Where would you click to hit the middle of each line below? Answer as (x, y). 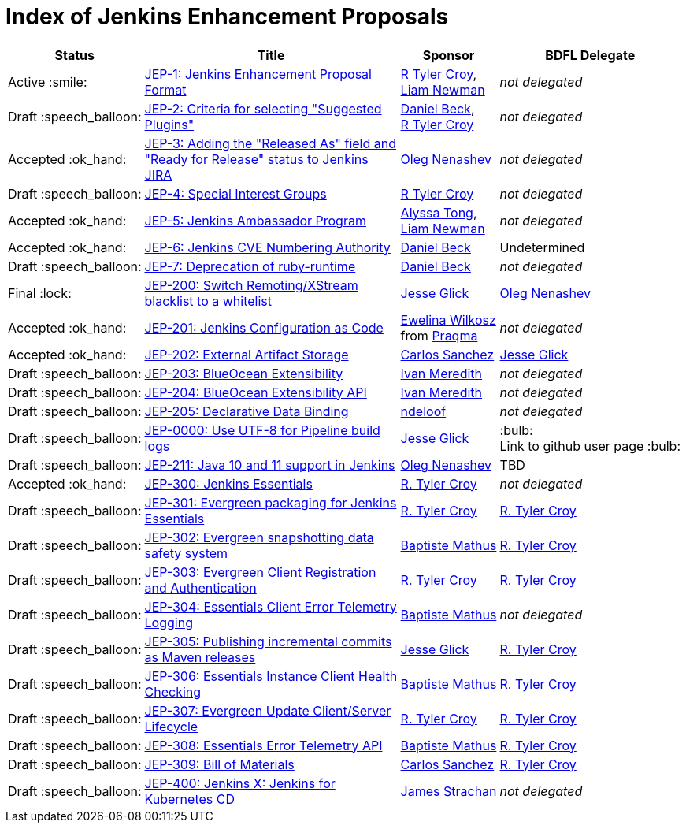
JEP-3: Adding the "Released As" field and (270, 143)
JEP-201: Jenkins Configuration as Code (264, 327)
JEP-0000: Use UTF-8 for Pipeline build (262, 430)
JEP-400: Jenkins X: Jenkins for (240, 783)
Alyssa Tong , (439, 212)
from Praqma (439, 335)
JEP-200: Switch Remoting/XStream (251, 285)
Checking (173, 691)
